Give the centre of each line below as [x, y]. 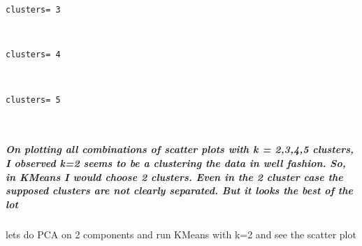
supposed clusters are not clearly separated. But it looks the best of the [179, 190]
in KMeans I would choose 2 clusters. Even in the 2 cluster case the [174, 176]
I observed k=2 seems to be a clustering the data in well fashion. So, [176, 162]
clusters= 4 [33, 55]
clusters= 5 [33, 100]
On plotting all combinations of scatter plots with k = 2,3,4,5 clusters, [180, 149]
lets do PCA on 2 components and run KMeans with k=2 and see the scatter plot [181, 234]
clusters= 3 [33, 10]
